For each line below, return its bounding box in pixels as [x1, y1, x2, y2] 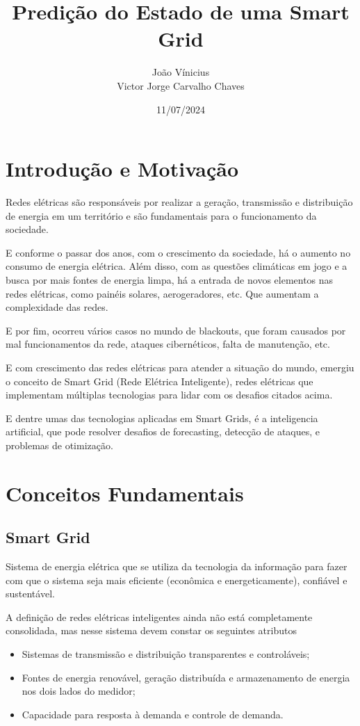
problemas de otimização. [6, 437, 113, 452]
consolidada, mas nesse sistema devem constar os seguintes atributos [6, 623, 297, 638]
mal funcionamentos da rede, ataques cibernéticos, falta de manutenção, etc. [6, 337, 330, 351]
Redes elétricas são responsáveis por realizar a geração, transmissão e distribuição [6, 195, 353, 209]
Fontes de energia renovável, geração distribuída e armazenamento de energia [22, 670, 350, 684]
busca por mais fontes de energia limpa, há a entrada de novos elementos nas [6, 273, 334, 287]
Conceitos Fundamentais [6, 478, 244, 507]
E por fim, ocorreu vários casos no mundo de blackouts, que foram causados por [6, 323, 346, 337]
